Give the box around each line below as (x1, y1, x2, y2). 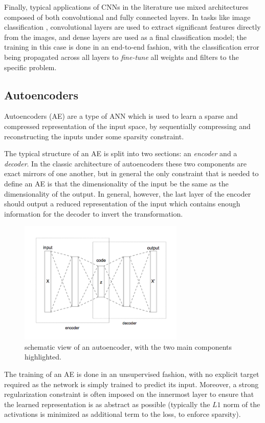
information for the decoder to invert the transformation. (4, 208, 183, 219)
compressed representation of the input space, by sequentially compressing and (4, 120, 251, 131)
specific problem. (4, 61, 57, 72)
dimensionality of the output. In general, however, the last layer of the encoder (4, 188, 251, 199)
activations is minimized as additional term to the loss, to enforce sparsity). (4, 409, 241, 419)
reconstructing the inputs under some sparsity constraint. (4, 131, 184, 141)
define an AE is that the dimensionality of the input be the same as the (4, 178, 229, 188)
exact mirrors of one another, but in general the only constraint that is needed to (4, 168, 259, 179)
